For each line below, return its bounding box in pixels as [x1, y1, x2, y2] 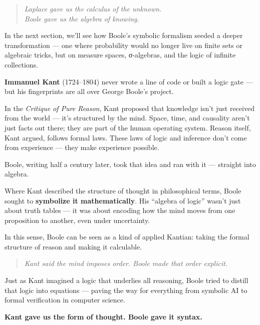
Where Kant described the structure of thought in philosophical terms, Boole [5, 185, 241, 195]
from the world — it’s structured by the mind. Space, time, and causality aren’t [5, 112, 250, 123]
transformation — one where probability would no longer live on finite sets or [5, 39, 242, 50]
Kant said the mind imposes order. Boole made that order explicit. [24, 258, 228, 268]
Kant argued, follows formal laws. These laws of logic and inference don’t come [5, 132, 247, 142]
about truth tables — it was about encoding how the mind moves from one [5, 205, 235, 215]
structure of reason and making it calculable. [5, 241, 142, 251]
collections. [5, 59, 38, 69]
